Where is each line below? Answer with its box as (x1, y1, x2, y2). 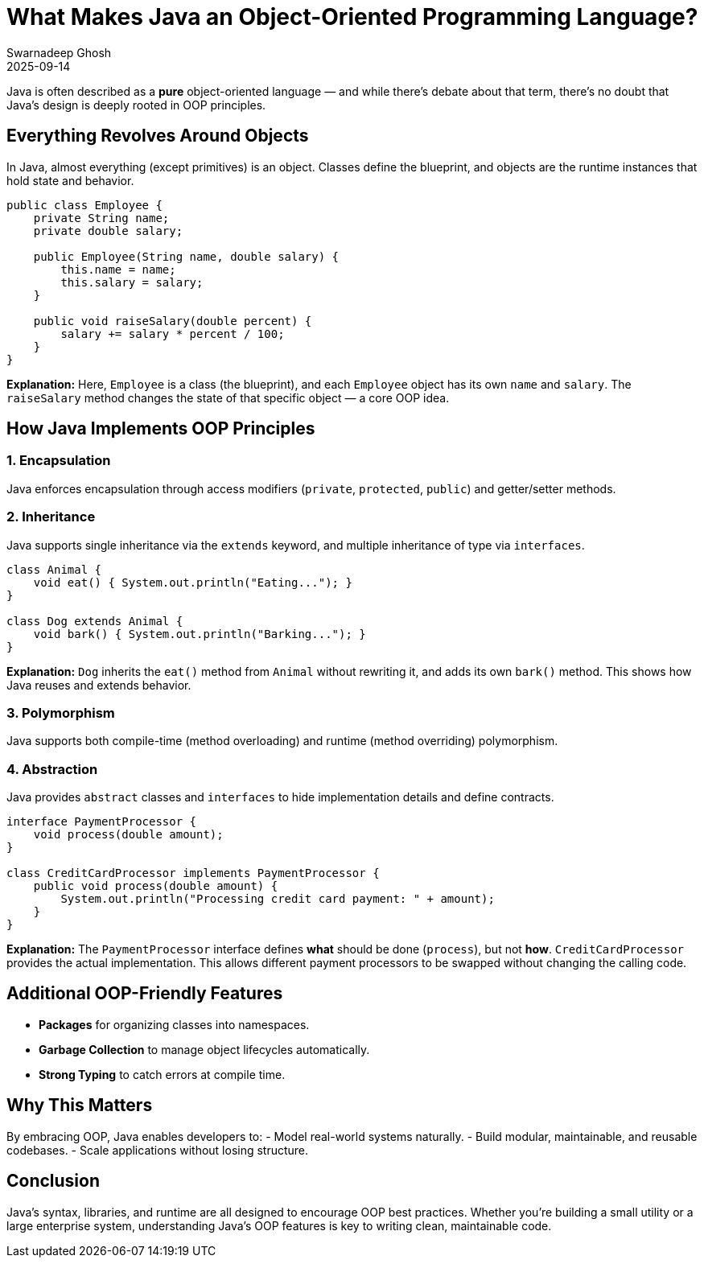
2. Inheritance (6, 508, 96, 525)
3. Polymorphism (6, 704, 115, 721)
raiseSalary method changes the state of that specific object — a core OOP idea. (6, 390, 450, 405)
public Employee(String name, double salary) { (33, 249, 340, 263)
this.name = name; (60, 262, 176, 276)
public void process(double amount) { (33, 879, 278, 893)
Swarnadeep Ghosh (6, 45, 112, 60)
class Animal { (6, 562, 102, 576)
